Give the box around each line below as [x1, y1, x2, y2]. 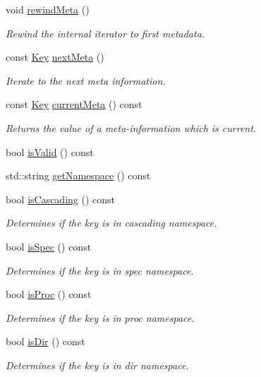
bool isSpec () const [6, 239, 92, 253]
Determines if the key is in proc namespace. [6, 310, 195, 325]
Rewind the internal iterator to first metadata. [6, 25, 205, 40]
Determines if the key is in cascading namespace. [6, 215, 217, 230]
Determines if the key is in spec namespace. [6, 263, 194, 277]
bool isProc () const [6, 287, 92, 301]
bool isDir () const [6, 334, 85, 349]
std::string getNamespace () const [6, 168, 151, 183]
